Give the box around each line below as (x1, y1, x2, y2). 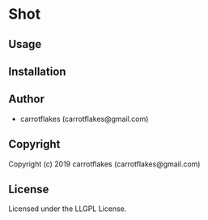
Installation (8, 64, 66, 78)
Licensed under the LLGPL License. (8, 204, 127, 214)
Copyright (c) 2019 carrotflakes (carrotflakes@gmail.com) (8, 159, 201, 169)
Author (8, 93, 45, 106)
